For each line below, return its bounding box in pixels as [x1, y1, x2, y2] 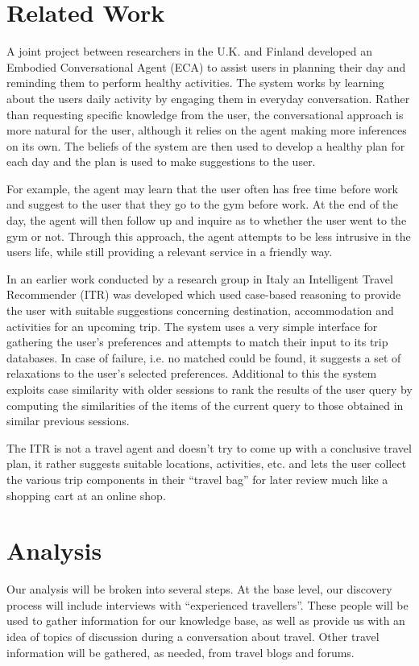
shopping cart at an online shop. [6, 486, 166, 503]
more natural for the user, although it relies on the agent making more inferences [6, 122, 407, 139]
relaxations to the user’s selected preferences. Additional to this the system [6, 365, 377, 382]
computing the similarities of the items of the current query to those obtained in [6, 396, 404, 413]
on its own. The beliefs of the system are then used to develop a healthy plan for [6, 137, 405, 154]
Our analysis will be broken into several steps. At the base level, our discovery [6, 581, 392, 598]
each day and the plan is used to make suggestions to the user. [6, 153, 316, 170]
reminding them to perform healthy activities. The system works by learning [6, 74, 384, 91]
